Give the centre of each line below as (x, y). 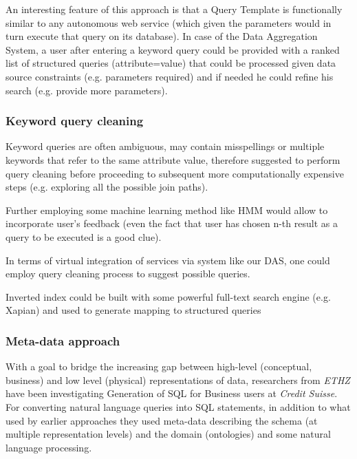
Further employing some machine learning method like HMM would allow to (167, 210)
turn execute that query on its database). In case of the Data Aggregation (162, 36)
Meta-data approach (63, 340)
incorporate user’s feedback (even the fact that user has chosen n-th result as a (172, 223)
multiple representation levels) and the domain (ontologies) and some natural (168, 434)
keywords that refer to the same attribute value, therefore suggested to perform (173, 159)
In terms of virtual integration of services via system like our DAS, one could (168, 260)
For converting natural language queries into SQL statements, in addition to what (178, 406)
